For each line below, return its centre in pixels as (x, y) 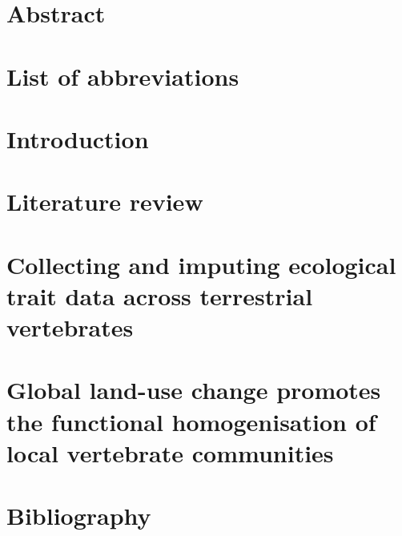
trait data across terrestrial (160, 295)
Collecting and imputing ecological (201, 264)
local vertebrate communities (170, 452)
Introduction (78, 138)
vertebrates (70, 327)
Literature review (105, 202)
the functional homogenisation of (191, 421)
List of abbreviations (123, 76)
